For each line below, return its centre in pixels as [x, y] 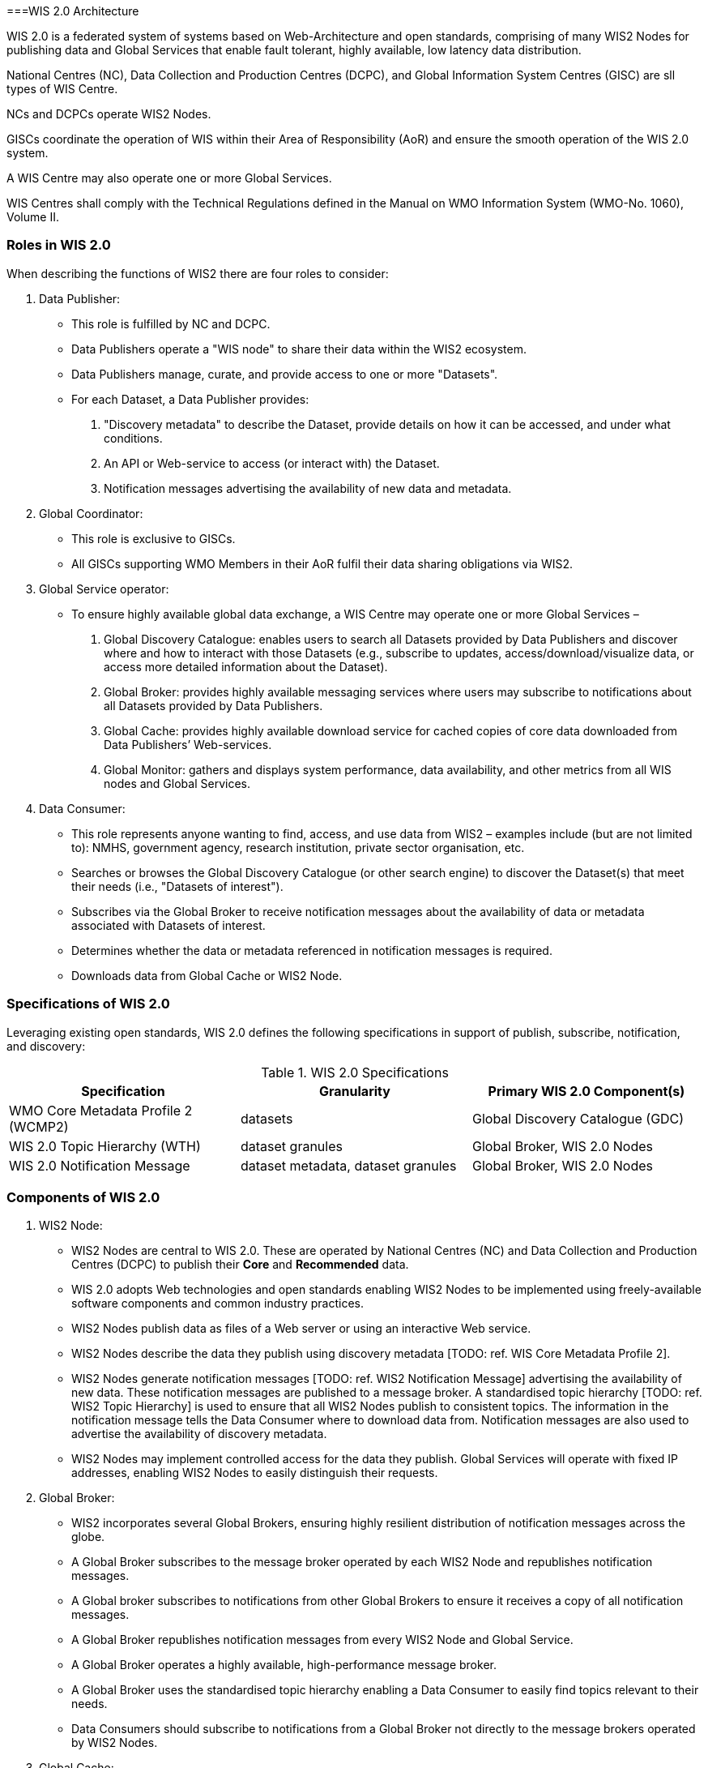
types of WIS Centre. [62, 89]
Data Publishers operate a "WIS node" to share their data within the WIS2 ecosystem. [299, 349]
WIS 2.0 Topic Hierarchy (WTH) [105, 1146]
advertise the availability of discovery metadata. [199, 1434]
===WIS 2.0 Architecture [73, 11]
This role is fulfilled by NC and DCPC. [171, 323]
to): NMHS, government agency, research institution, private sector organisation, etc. [298, 847]
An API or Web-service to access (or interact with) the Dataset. [272, 463]
